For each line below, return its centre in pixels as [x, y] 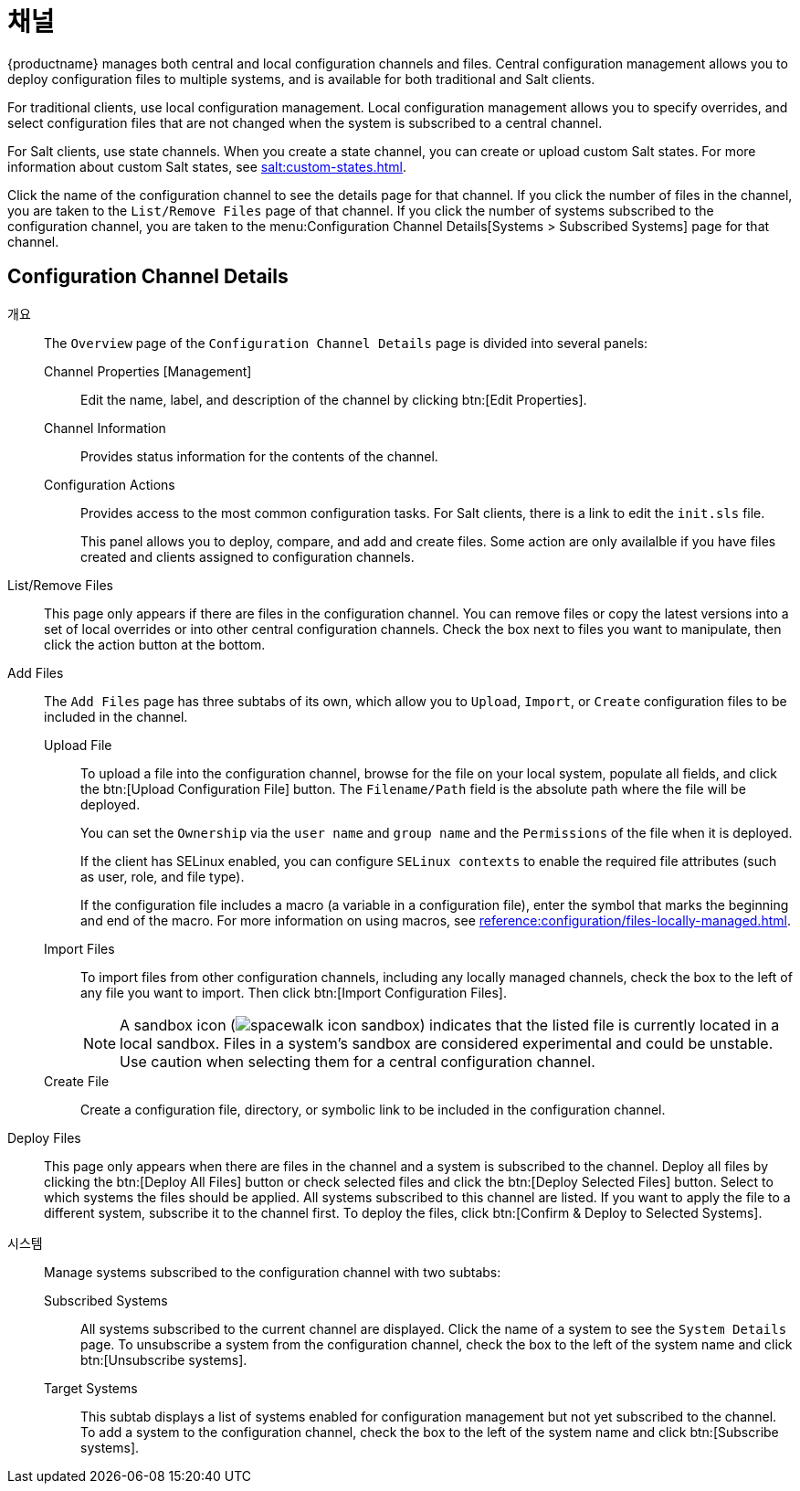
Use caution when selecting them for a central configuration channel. [358, 1061]
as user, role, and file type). [163, 876]
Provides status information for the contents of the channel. [259, 456]
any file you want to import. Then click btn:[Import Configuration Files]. [294, 992]
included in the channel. [116, 716]
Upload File [78, 745]
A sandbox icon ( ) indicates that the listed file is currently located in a [450, 1025]
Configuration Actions [110, 484]
